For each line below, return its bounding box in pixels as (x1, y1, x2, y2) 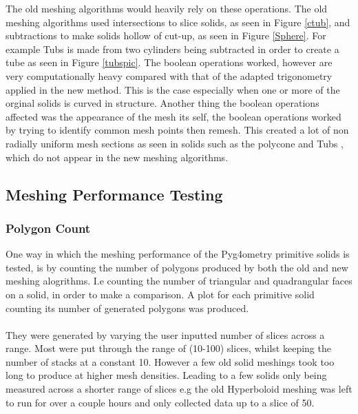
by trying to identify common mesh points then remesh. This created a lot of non (6, 123, 349, 137)
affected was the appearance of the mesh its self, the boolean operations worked (6, 109, 341, 123)
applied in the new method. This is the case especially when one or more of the (6, 82, 340, 96)
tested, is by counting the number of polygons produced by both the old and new (6, 260, 348, 274)
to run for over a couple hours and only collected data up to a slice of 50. (6, 395, 315, 409)
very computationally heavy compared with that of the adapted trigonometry (6, 68, 333, 83)
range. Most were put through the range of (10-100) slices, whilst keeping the (6, 341, 331, 355)
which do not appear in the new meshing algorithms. (6, 149, 229, 164)
